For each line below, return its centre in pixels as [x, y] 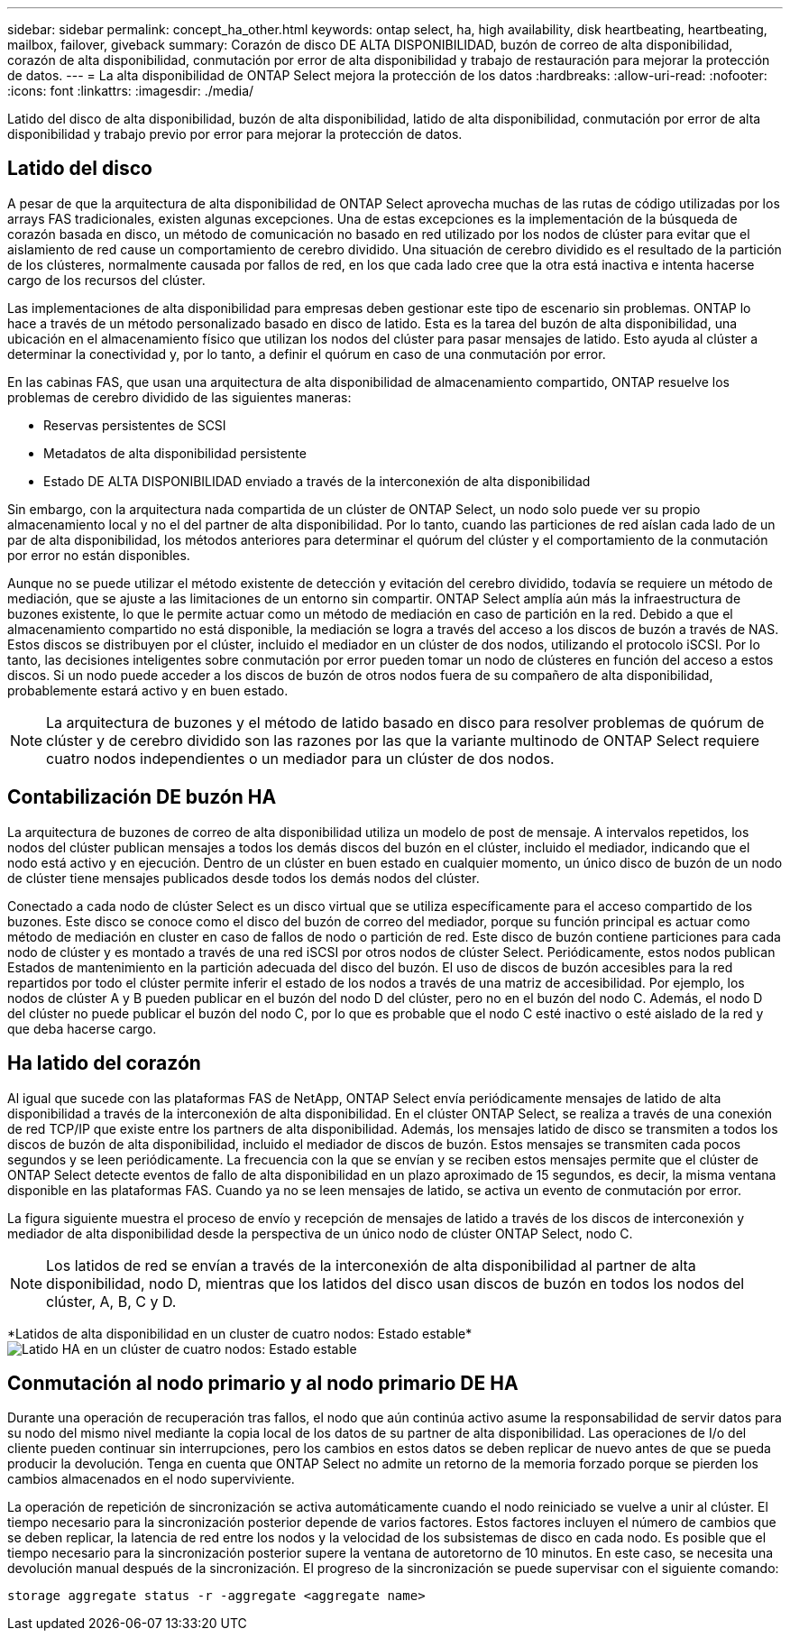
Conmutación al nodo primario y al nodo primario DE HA [263, 1383]
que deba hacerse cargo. [82, 1028]
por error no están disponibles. [99, 555]
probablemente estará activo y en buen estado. [148, 690]
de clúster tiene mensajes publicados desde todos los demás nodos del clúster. [243, 878]
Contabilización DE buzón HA [142, 797]
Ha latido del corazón [104, 1063]
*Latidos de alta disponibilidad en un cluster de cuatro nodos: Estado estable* [240, 1333]
